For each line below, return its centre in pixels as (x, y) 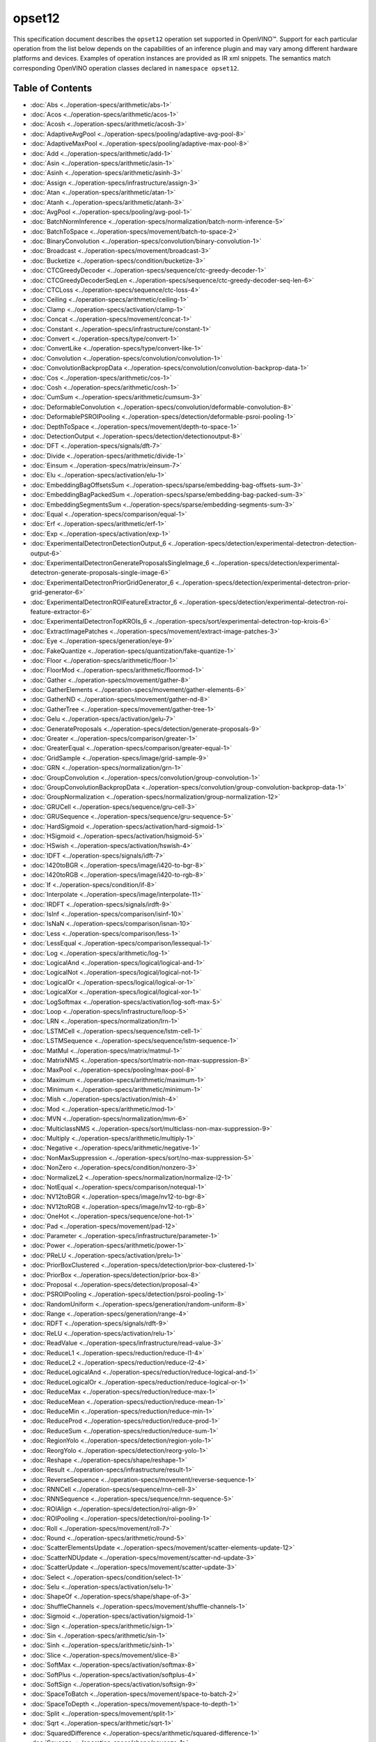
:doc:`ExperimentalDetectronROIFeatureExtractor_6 (104, 602)
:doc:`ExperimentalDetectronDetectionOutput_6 (98, 544)
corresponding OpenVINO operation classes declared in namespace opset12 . (126, 68)
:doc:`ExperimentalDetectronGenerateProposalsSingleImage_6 (120, 563)
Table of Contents (53, 88)
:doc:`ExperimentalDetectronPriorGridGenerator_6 (102, 583)
